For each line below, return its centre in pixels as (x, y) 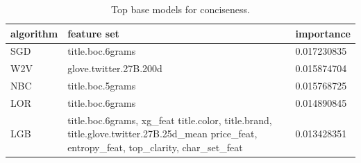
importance (323, 33)
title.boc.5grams (102, 86)
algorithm (34, 33)
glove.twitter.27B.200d (115, 68)
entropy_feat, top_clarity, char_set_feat (155, 147)
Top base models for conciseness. (180, 9)
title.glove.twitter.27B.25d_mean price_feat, (162, 134)
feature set (93, 33)
